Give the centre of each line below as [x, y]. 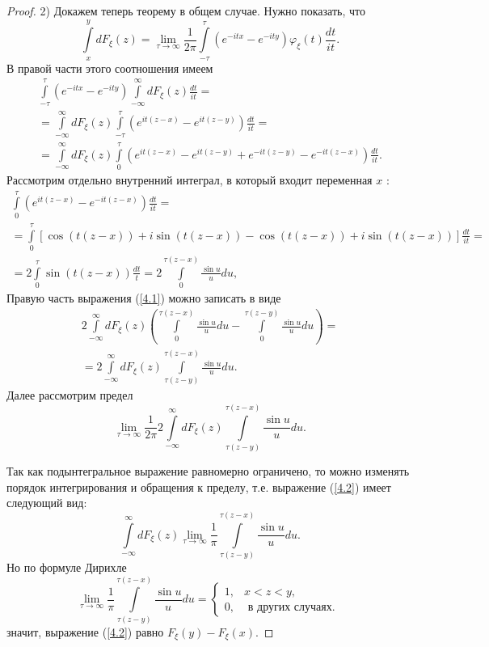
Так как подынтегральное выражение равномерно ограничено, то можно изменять [208, 471]
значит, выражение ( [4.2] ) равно [85, 631]
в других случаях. [291, 607]
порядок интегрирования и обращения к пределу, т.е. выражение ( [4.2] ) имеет [199, 486]
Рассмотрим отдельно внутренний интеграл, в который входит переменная [190, 179]
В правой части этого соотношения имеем [110, 68]
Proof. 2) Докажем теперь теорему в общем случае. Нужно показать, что [186, 11]
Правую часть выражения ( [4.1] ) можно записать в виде [144, 298]
